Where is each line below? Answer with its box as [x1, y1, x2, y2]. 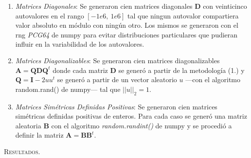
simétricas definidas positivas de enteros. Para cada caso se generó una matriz [15, 111, 247, 121]
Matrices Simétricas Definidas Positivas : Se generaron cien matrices [15, 101, 217, 111]
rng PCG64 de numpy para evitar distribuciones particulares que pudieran [15, 29, 238, 39]
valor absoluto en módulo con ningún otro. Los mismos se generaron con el [15, 20, 238, 30]
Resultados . [4, 146, 40, 156]
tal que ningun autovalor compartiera [127, 10, 239, 20]
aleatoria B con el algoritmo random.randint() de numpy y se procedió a [15, 120, 232, 130]
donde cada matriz [53, 65, 108, 75]
